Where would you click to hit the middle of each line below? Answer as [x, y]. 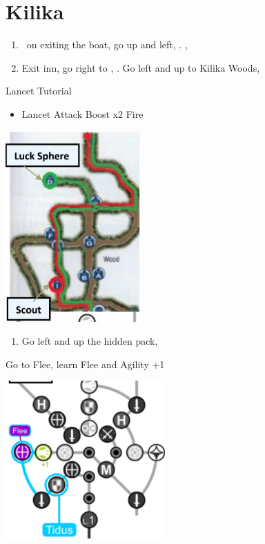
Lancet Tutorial [39, 91]
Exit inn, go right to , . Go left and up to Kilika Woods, [141, 67]
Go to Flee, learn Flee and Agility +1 [85, 364]
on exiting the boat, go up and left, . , [107, 44]
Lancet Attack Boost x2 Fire [82, 113]
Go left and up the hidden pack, [90, 341]
